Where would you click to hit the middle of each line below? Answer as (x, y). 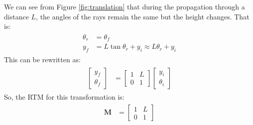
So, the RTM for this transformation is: (64, 96)
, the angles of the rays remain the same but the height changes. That (143, 16)
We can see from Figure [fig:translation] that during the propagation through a (125, 6)
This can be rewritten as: (42, 60)
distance (16, 16)
